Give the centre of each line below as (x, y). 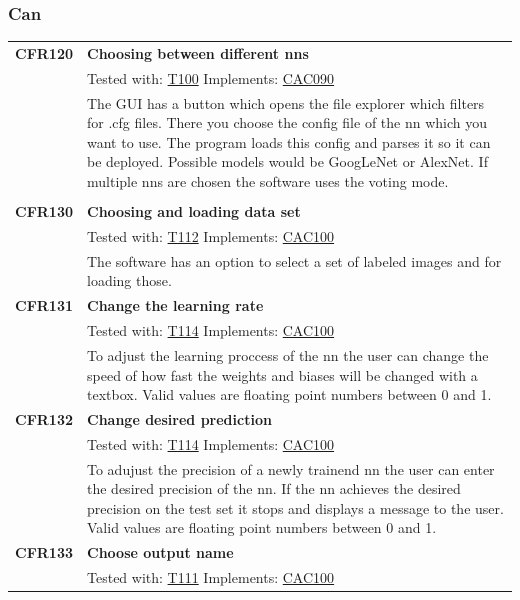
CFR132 (44, 418)
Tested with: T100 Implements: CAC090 (211, 77)
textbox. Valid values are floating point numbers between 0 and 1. (289, 394)
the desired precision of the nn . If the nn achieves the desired (274, 488)
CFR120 (44, 52)
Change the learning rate (175, 305)
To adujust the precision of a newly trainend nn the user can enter (291, 468)
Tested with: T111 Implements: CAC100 (211, 577)
